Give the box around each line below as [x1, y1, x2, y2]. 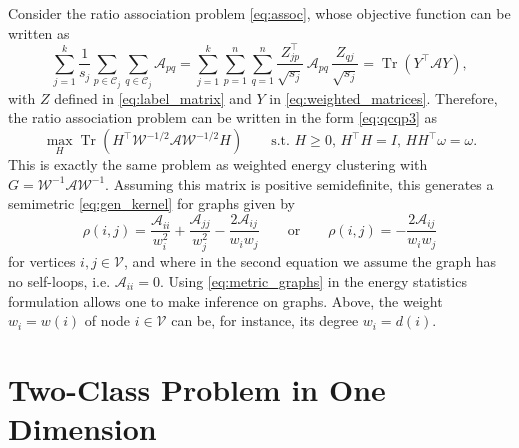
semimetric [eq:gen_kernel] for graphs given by [8, 193, 295, 214]
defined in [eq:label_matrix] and [54, 87, 252, 108]
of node [84, 310, 130, 331]
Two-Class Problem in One [8, 368, 386, 409]
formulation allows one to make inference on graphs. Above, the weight [8, 290, 443, 311]
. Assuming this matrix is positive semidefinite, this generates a [105, 173, 494, 194]
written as [8, 22, 70, 43]
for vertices [8, 251, 76, 272]
